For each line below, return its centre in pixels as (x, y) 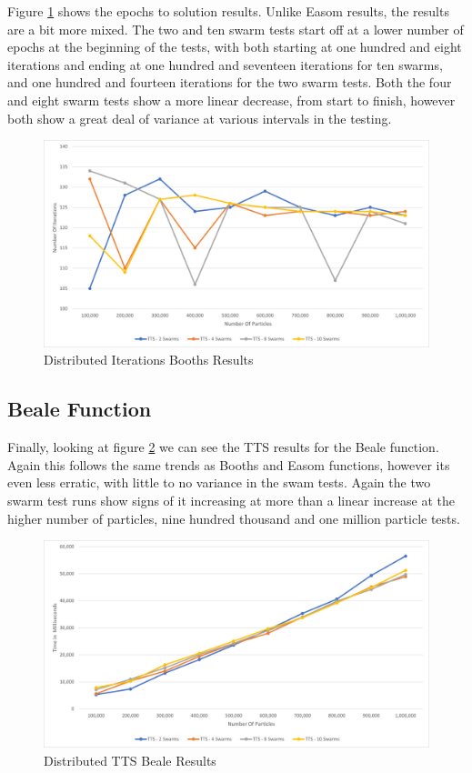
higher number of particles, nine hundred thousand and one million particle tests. (234, 518)
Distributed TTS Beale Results (130, 760)
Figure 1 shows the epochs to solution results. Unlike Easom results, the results (228, 11)
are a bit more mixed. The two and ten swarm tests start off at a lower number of (236, 29)
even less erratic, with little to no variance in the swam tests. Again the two (219, 482)
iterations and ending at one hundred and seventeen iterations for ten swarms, (225, 64)
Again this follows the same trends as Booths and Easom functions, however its (229, 464)
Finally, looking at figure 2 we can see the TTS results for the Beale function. (223, 447)
